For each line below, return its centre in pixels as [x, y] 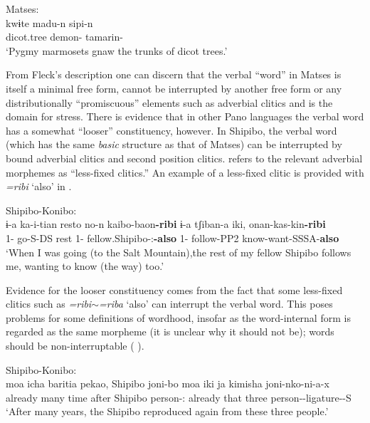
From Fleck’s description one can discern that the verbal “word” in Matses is [174, 74]
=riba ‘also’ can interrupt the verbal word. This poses [216, 304]
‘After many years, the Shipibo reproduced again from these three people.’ [167, 411]
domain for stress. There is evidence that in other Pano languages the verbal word [185, 116]
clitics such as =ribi [49, 304]
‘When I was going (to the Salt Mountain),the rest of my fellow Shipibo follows [179, 252]
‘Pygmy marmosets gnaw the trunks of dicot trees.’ [117, 50]
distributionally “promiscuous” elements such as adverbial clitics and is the [169, 102]
